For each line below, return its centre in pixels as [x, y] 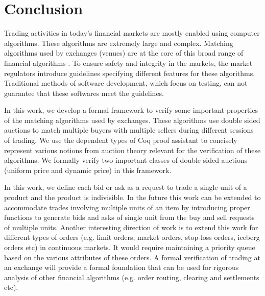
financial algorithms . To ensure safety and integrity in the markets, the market [128, 63]
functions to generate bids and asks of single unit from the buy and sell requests [129, 217]
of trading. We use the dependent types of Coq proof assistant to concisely [121, 140]
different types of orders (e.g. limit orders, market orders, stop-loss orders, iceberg [132, 237]
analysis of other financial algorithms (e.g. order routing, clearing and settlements [132, 277]
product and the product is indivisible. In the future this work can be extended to [132, 197]
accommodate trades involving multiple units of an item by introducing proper [127, 207]
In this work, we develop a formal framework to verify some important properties [131, 110]
